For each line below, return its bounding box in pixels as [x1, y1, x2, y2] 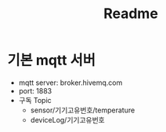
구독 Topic [18, 95, 52, 104]
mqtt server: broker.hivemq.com [18, 78, 123, 87]
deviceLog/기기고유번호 [30, 115, 105, 124]
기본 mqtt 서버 [7, 52, 96, 69]
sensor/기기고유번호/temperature [30, 105, 135, 115]
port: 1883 [18, 86, 52, 95]
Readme [103, 5, 158, 23]
